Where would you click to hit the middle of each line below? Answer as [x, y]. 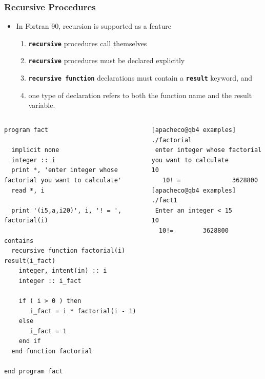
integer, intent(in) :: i [63, 271]
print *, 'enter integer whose [65, 170]
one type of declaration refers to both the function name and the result [140, 95]
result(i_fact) [30, 261]
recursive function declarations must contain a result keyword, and [140, 78]
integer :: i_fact [50, 281]
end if [30, 341]
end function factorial [52, 352]
